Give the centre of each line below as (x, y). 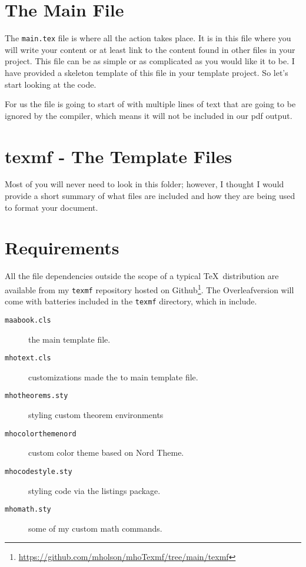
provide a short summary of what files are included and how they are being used (150, 196)
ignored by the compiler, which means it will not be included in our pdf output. (149, 115)
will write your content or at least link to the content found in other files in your (150, 49)
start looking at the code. (51, 84)
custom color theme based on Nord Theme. (106, 452)
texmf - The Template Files (119, 156)
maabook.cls (28, 320)
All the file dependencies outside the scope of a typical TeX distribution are (142, 276)
